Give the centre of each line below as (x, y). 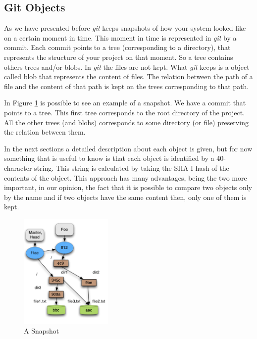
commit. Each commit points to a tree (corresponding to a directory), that (117, 47)
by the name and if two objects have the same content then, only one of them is (125, 197)
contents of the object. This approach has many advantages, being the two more (126, 177)
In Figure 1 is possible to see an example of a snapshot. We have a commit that (125, 103)
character (18, 168)
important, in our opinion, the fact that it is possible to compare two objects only (128, 187)
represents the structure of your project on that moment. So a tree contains (119, 57)
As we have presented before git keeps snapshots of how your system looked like (125, 28)
